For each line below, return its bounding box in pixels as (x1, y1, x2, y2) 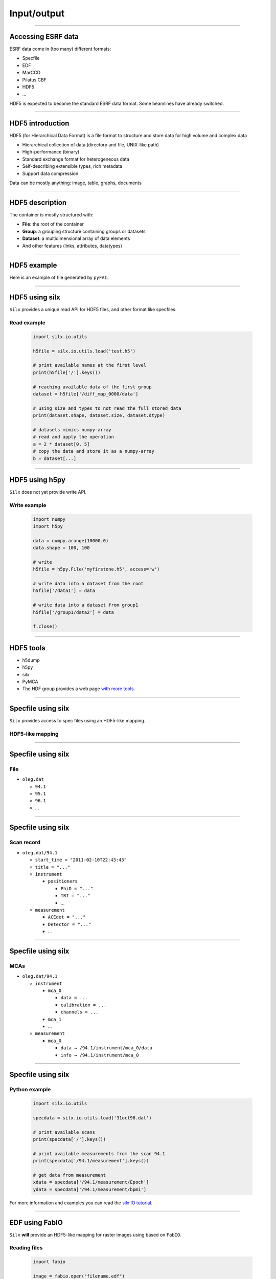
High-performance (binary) (22, 149, 80, 155)
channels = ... (60, 1009, 99, 1015)
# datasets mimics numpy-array (33, 427, 112, 432)
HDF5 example (9, 261, 57, 270)
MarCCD (22, 70, 41, 76)
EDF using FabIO (9, 1218, 63, 1227)
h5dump (22, 657, 40, 663)
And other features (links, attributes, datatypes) (22, 242, 123, 249)
